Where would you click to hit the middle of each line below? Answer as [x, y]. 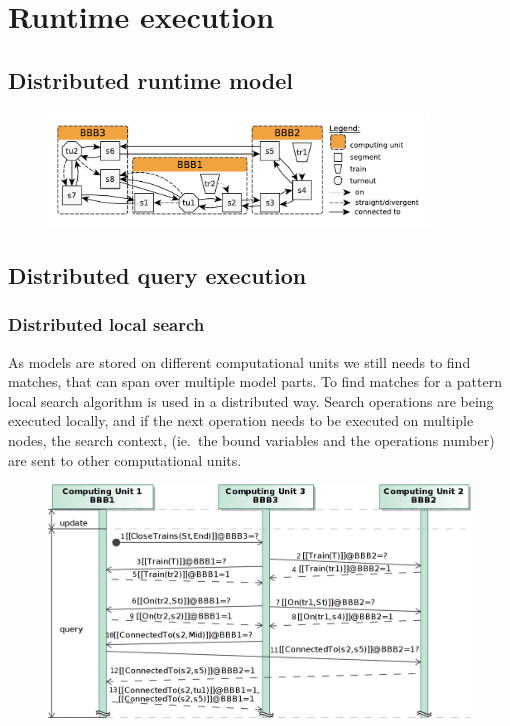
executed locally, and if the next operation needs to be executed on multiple [241, 420]
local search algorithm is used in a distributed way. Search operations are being [251, 400]
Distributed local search [106, 324]
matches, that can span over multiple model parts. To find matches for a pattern [255, 381]
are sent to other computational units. [125, 459]
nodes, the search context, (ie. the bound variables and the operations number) [251, 439]
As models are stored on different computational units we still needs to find [239, 361]
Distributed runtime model [151, 79]
